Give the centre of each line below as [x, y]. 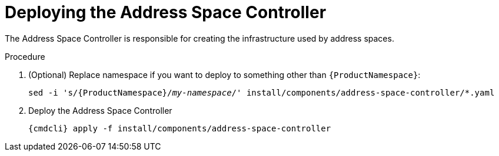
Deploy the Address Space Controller [100, 110]
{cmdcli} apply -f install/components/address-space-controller [180, 128]
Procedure [25, 56]
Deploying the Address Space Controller [166, 12]
